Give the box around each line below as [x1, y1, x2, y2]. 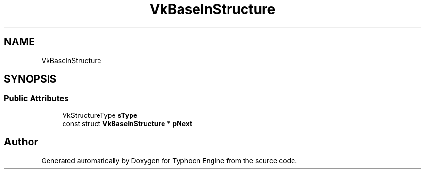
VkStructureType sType [62, 111, 138, 119]
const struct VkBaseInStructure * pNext [62, 119, 193, 128]
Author [4, 136, 38, 148]
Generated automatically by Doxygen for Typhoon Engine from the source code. [41, 156, 297, 165]
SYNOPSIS [4, 73, 57, 86]
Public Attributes [4, 93, 69, 103]
